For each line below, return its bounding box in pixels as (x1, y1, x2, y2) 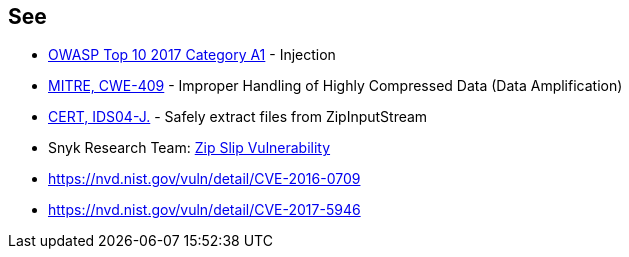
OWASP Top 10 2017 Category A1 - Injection (48, 46, 336, 64)
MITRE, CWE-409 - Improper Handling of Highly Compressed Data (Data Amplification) (48, 77, 623, 95)
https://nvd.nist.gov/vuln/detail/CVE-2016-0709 (48, 170, 361, 188)
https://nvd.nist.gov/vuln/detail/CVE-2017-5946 (48, 201, 361, 219)
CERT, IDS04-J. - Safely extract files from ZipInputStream (48, 108, 428, 126)
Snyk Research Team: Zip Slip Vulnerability (48, 139, 331, 157)
